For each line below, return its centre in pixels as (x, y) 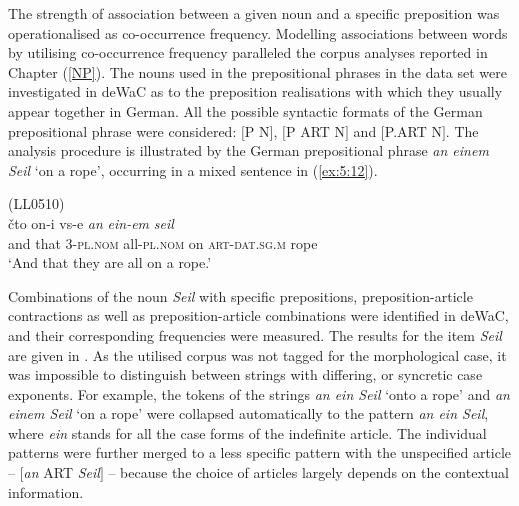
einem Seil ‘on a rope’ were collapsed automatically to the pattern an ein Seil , (248, 413)
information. (46, 491)
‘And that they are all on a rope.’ (110, 262)
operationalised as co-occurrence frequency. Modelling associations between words (258, 32)
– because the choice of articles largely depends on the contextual (308, 472)
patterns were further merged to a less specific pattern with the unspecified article (260, 452)
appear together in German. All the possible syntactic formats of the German (245, 110)
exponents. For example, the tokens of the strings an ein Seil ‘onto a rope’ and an (259, 393)
